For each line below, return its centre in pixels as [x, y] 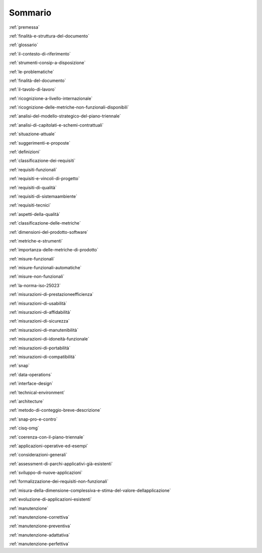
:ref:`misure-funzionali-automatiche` [45, 268]
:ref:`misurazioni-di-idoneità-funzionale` [49, 339]
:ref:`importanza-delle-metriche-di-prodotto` [54, 250]
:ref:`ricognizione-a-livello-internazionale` [51, 98]
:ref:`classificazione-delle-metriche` [45, 223]
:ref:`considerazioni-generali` [38, 455]
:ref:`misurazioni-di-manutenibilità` [44, 330]
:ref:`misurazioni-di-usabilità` [38, 303]
